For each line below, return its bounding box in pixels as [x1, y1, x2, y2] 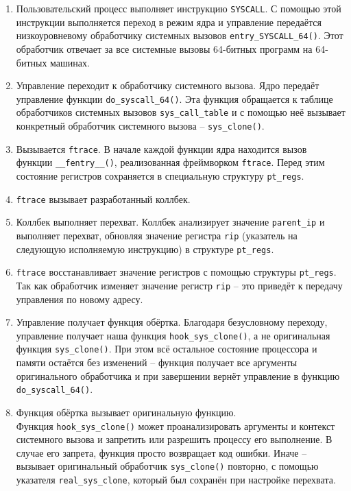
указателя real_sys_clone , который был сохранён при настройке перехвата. [16, 472, 336, 486]
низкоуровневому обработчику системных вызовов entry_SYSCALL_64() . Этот [16, 28, 343, 43]
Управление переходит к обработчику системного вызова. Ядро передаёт [16, 78, 319, 93]
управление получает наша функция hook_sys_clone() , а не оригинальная [16, 328, 330, 342]
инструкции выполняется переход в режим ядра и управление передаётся [16, 14, 322, 29]
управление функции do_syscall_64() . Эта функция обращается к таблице [16, 91, 333, 106]
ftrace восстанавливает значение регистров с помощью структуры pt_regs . [16, 265, 337, 279]
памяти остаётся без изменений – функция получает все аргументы [16, 355, 298, 370]
